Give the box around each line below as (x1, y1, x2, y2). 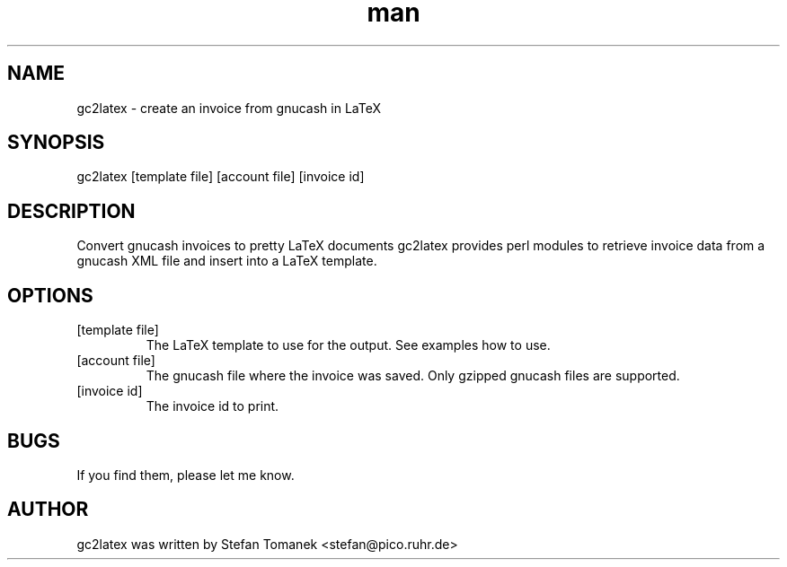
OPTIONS (7, 283, 93, 307)
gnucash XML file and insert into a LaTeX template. (76, 253, 377, 269)
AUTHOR (7, 498, 89, 521)
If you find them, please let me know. (76, 467, 295, 483)
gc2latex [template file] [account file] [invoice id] (76, 169, 365, 185)
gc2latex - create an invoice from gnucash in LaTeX (76, 100, 381, 116)
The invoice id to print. (146, 398, 279, 414)
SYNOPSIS (7, 131, 105, 154)
